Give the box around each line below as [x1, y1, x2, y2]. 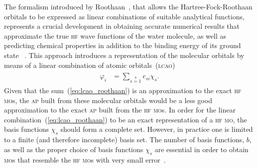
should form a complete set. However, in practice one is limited [60, 124, 253, 134]
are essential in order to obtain [154, 144, 249, 154]
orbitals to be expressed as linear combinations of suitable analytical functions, [4, 11, 245, 21]
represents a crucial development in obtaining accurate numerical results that [4, 21, 240, 31]
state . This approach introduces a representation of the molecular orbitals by [4, 50, 245, 60]
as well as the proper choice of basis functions [4, 144, 143, 154]
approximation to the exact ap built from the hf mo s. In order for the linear [4, 105, 236, 115]
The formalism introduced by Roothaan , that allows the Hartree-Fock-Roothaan [4, 1, 253, 11]
